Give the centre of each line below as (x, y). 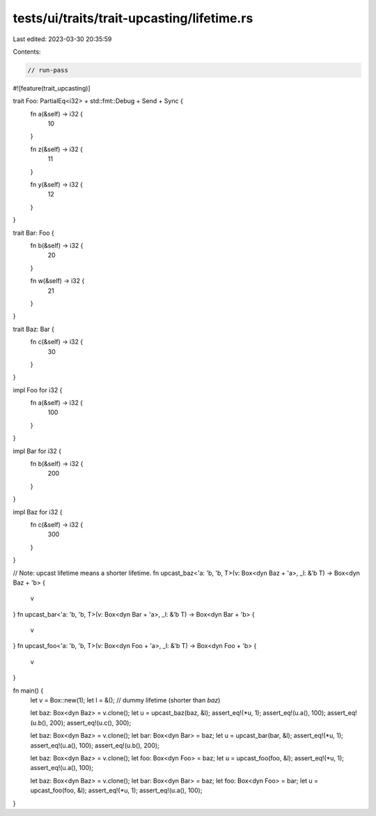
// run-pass (48, 70)
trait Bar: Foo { (34, 233)
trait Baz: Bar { (34, 329)
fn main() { (28, 691)
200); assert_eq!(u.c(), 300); (91, 723)
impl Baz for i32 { (38, 511)
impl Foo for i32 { (38, 390)
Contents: (27, 52)
